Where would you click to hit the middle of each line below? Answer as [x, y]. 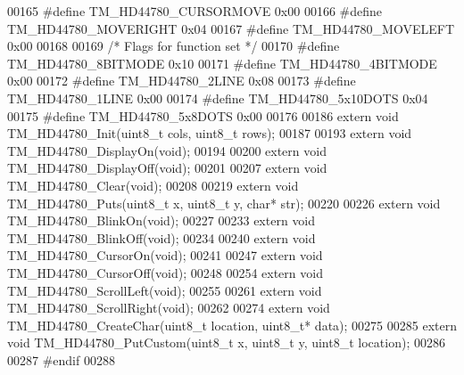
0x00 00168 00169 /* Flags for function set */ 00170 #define [174, 46]
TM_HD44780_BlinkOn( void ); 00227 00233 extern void [162, 220]
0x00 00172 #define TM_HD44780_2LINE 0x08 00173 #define [182, 81]
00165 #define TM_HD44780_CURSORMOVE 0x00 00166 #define [195, 11]
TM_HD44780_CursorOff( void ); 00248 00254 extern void [165, 272]
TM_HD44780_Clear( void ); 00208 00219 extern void [153, 185]
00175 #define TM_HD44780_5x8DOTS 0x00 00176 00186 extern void [203, 115]
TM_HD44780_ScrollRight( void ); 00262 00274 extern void [169, 308]
